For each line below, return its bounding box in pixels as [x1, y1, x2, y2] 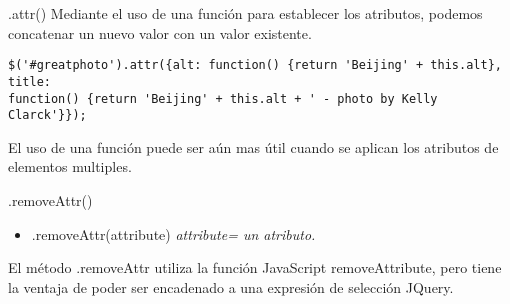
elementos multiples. [8, 156, 132, 177]
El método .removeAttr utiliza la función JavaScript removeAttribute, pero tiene [8, 257, 502, 278]
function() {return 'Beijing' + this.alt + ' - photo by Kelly [8, 91, 438, 106]
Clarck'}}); [8, 108, 87, 123]
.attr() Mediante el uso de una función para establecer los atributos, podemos [8, 3, 483, 23]
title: [8, 74, 51, 89]
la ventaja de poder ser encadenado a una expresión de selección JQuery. [8, 276, 454, 297]
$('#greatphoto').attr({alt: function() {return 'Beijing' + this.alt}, [8, 58, 502, 73]
